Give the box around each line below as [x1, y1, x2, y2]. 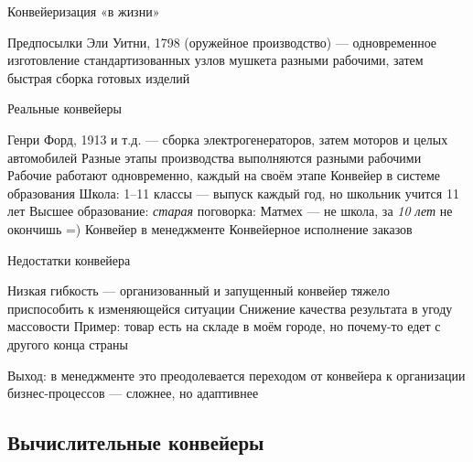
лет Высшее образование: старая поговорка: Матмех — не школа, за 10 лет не [7, 201, 453, 220]
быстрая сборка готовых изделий [7, 68, 190, 87]
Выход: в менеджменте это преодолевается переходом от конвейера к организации [7, 365, 466, 384]
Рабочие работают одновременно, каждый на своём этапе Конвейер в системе [7, 166, 441, 185]
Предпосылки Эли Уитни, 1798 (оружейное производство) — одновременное [7, 32, 437, 51]
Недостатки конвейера [7, 250, 131, 269]
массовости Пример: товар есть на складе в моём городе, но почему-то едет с [7, 317, 441, 336]
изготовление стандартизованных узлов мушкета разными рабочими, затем [7, 50, 424, 70]
